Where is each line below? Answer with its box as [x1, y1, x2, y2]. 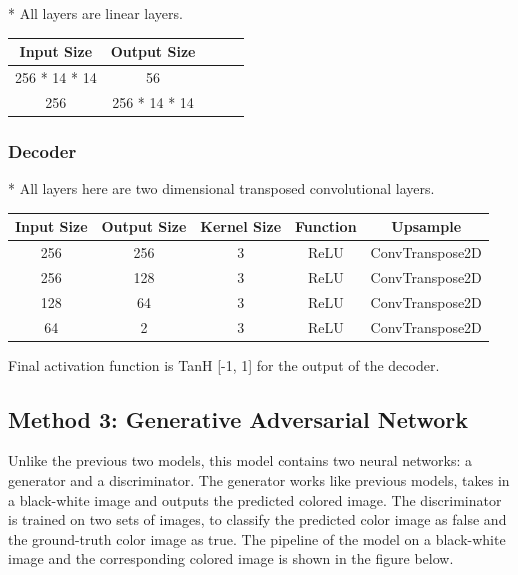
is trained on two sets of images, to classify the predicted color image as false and [8, 509, 507, 530]
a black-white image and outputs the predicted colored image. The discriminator [8, 489, 502, 510]
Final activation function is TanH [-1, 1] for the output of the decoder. [8, 354, 440, 375]
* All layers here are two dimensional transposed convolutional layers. [8, 178, 435, 199]
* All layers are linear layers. [8, 3, 183, 23]
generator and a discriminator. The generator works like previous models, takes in [8, 470, 510, 491]
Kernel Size [200, 216, 282, 237]
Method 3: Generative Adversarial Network [8, 403, 469, 434]
